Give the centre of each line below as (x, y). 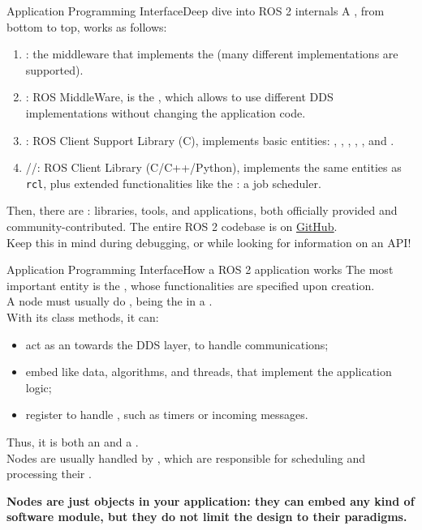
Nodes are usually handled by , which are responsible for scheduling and (186, 457)
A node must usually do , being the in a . (110, 301)
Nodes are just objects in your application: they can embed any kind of (211, 500)
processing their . (49, 474)
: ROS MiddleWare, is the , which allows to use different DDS (179, 97)
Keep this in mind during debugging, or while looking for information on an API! (209, 242)
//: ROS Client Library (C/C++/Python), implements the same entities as (213, 167)
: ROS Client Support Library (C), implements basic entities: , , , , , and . (210, 140)
